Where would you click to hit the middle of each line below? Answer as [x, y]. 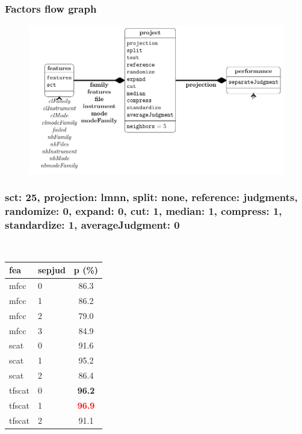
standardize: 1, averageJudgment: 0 [92, 224]
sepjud [51, 270]
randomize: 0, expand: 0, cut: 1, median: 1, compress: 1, [143, 210]
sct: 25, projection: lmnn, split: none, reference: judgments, [151, 197]
